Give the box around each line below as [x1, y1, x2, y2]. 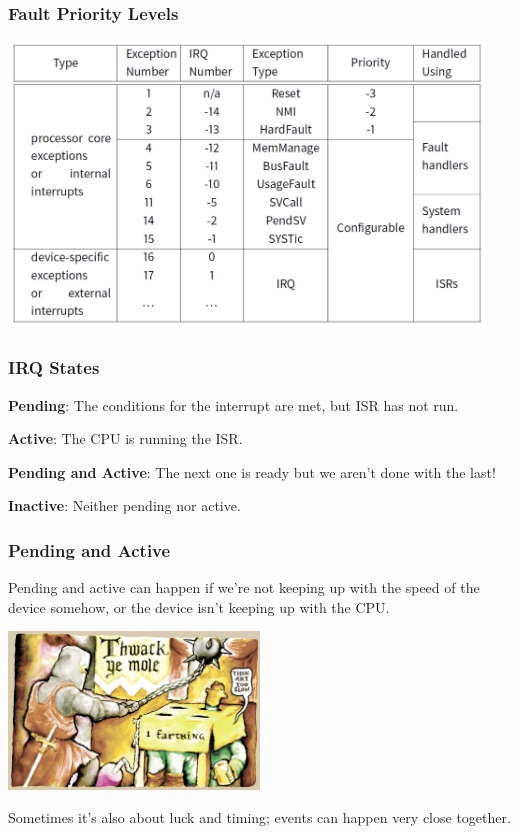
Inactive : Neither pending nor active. [8, 495, 241, 516]
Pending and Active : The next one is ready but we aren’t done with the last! [8, 461, 496, 482]
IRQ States [8, 355, 100, 380]
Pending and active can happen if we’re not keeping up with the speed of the [8, 577, 480, 598]
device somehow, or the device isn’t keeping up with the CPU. [8, 596, 390, 617]
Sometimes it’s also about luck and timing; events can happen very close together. [8, 807, 511, 828]
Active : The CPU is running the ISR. [8, 428, 243, 449]
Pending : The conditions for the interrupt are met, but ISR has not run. [8, 394, 459, 415]
